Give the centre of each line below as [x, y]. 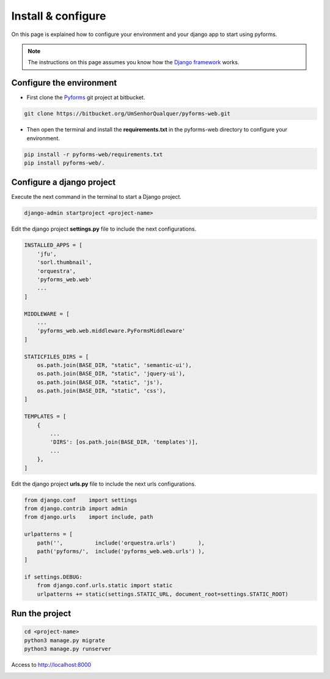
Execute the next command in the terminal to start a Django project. [96, 197]
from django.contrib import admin [76, 508]
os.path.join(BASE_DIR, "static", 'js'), [100, 382]
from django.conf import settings [81, 500]
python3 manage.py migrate [64, 640]
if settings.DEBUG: [53, 577]
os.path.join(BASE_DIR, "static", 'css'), [101, 391]
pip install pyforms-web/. [64, 163]
